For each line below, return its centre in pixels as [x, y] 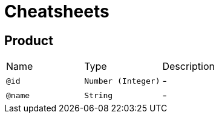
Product [29, 40]
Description [188, 67]
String [99, 95]
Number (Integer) [122, 81]
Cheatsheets [57, 11]
